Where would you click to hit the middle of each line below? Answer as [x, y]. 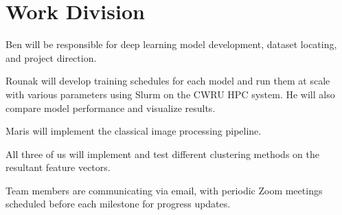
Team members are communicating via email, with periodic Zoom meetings [164, 190]
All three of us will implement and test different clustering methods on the [162, 154]
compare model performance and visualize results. [111, 107]
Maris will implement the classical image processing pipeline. [134, 131]
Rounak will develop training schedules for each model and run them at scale [168, 81]
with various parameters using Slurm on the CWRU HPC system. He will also [170, 94]
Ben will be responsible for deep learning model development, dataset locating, [171, 44]
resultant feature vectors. [58, 167]
